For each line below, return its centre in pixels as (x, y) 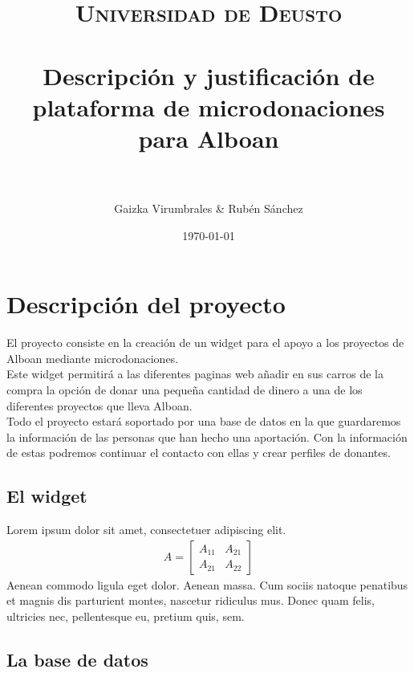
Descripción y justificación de (209, 75)
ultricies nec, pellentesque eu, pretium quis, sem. (126, 616)
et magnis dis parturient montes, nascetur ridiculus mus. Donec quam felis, (191, 600)
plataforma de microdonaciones (209, 106)
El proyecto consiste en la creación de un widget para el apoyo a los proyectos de (205, 343)
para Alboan (209, 138)
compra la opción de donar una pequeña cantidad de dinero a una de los (185, 389)
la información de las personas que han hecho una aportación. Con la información (207, 436)
